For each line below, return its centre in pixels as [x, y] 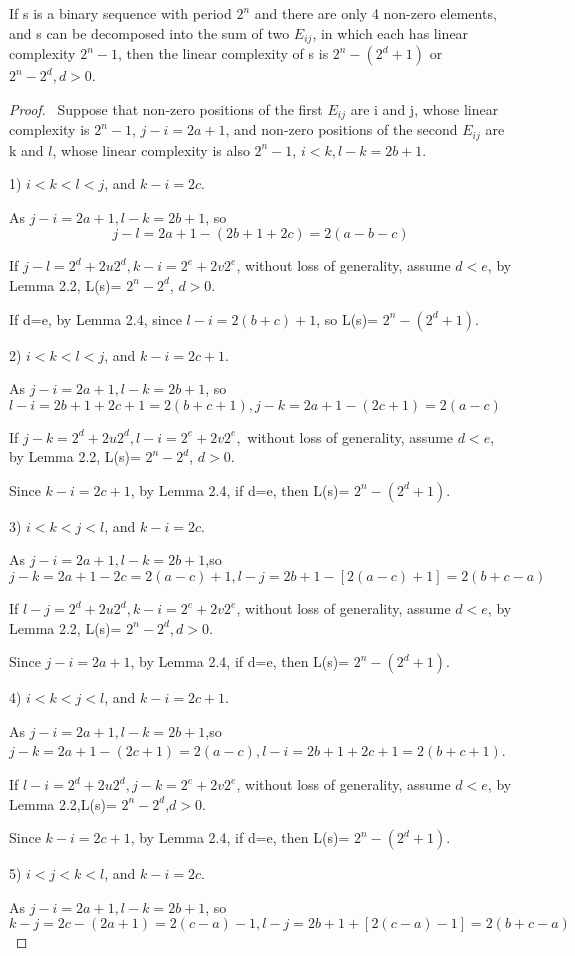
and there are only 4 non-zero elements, [375, 13]
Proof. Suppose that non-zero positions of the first [166, 108]
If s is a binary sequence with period [120, 13]
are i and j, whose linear [424, 108]
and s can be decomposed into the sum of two [149, 32]
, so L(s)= [347, 318]
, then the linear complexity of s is [223, 53]
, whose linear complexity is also [151, 149]
